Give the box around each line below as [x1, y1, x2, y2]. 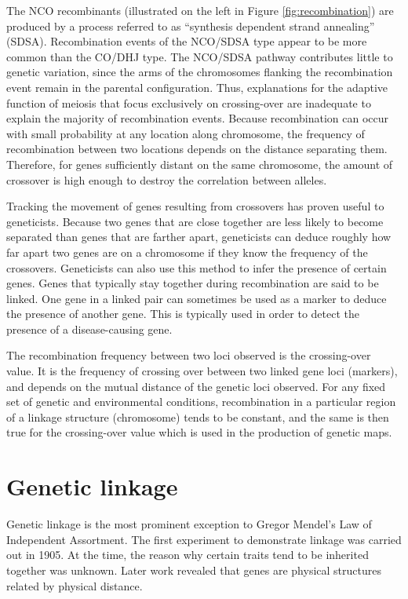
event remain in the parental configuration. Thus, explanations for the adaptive [6, 79, 388, 95]
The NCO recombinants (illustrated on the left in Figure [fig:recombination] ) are [6, 2, 394, 18]
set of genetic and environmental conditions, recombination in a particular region [6, 393, 396, 410]
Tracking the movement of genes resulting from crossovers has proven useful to [6, 198, 384, 214]
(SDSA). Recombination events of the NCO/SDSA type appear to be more [6, 33, 367, 49]
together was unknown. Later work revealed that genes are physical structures [6, 561, 381, 578]
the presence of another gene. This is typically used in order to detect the [6, 305, 359, 322]
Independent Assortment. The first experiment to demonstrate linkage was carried [6, 531, 402, 547]
